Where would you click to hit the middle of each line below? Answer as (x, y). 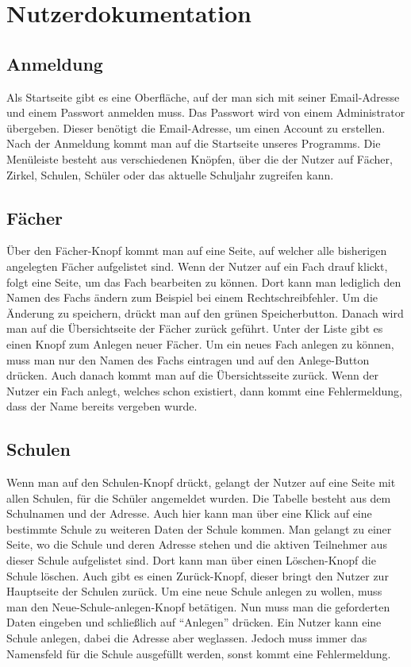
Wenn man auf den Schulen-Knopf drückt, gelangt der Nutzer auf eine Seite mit (201, 482)
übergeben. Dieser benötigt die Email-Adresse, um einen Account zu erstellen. (196, 127)
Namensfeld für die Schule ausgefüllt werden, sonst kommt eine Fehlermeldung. (199, 653)
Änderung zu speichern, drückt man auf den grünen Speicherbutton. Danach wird (205, 312)
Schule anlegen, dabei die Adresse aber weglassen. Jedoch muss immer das (187, 638)
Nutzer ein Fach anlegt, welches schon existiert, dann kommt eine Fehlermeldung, (204, 390)
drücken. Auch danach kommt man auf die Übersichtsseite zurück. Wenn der (192, 375)
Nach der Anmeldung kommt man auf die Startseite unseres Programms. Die (194, 143)
